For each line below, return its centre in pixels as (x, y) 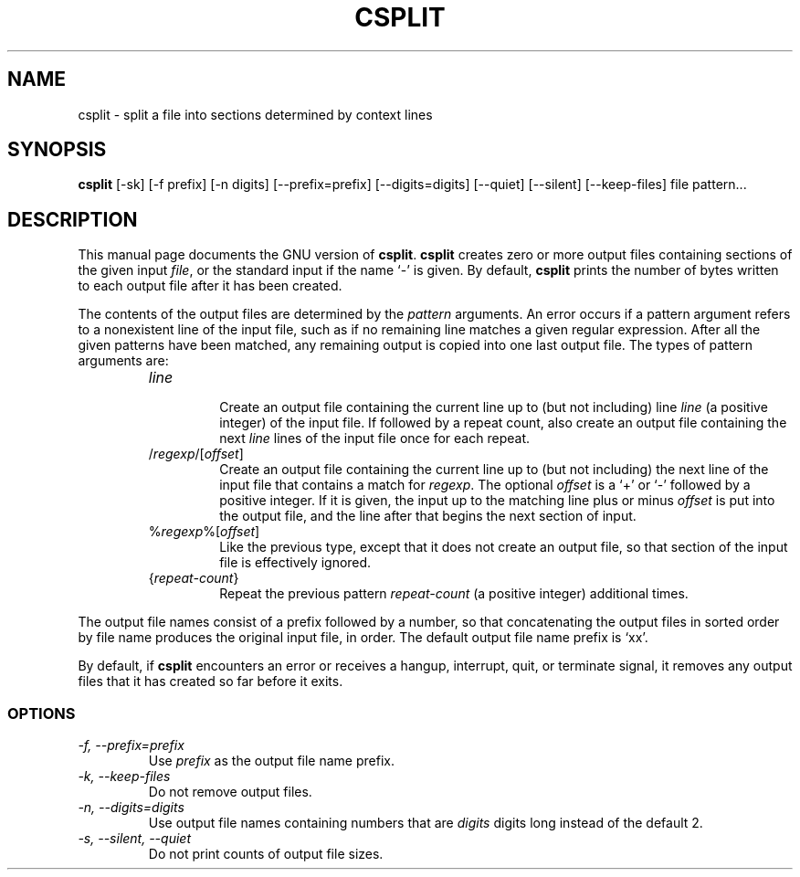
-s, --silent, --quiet (134, 839)
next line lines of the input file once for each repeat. (374, 438)
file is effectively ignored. (295, 563)
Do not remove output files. (230, 792)
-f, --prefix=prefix (131, 745)
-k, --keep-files (124, 777)
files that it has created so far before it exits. (211, 682)
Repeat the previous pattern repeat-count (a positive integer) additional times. (454, 594)
